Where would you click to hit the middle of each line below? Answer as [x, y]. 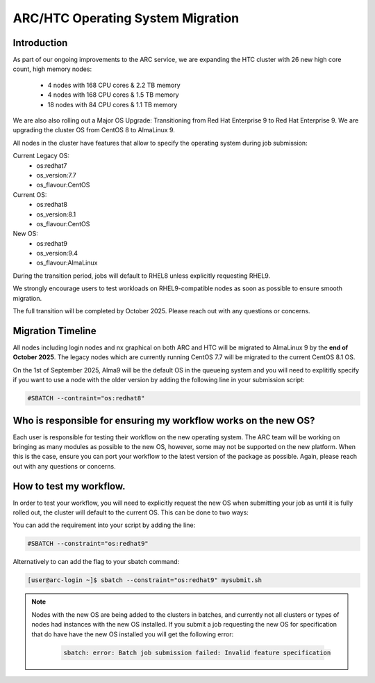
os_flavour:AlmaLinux [67, 263]
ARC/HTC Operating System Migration [126, 18]
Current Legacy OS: [41, 156]
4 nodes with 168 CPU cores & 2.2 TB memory [114, 85]
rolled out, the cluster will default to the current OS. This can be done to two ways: [131, 512]
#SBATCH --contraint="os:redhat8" [86, 398]
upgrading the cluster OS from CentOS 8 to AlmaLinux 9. [94, 130]
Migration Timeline [55, 331]
